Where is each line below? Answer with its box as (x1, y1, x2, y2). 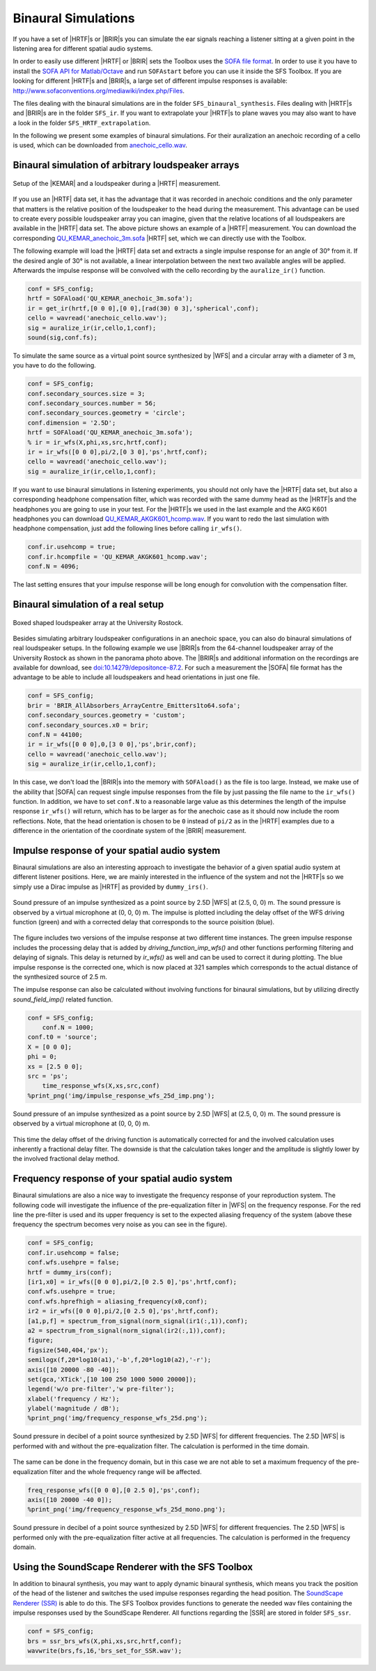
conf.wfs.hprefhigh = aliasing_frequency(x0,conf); (27, 1297, 208, 1305)
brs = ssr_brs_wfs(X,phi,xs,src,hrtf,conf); (27, 1637, 182, 1645)
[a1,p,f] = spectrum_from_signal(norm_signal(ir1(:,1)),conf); (27, 1317, 249, 1325)
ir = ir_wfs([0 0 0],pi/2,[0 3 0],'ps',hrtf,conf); (27, 448, 208, 456)
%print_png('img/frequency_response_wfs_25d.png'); (27, 1414, 208, 1423)
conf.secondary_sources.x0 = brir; (27, 721, 149, 729)
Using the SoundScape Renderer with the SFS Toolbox (13, 1561, 253, 1573)
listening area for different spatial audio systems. (13, 44, 153, 52)
